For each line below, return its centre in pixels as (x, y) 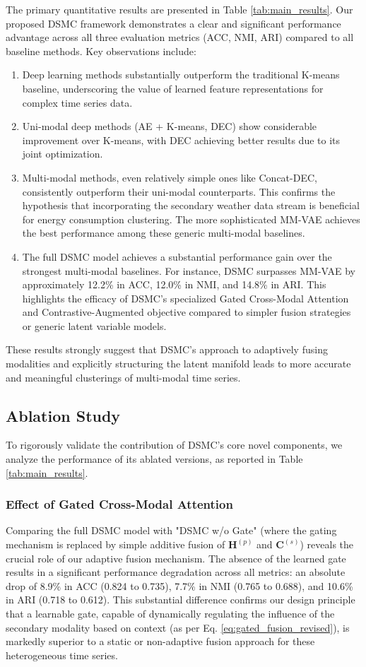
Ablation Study (63, 415)
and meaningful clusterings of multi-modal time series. (123, 377)
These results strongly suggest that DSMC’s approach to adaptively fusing (167, 349)
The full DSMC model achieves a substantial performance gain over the (177, 256)
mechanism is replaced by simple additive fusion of (116, 544)
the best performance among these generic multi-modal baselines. (164, 233)
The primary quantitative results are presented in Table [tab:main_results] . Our (179, 9)
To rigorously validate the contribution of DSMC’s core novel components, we (174, 445)
